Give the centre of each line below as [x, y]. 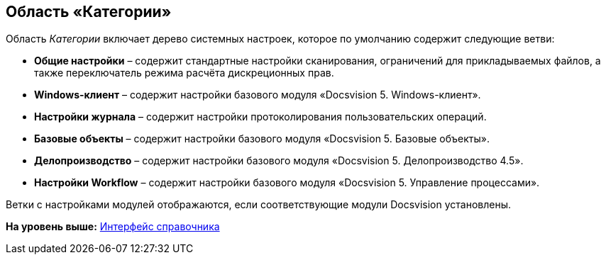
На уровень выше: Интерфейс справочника [113, 227]
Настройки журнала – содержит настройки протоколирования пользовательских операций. [260, 117]
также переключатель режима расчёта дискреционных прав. [184, 73]
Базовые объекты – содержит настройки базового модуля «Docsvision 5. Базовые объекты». [262, 139]
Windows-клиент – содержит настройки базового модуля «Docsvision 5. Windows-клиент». [258, 95]
